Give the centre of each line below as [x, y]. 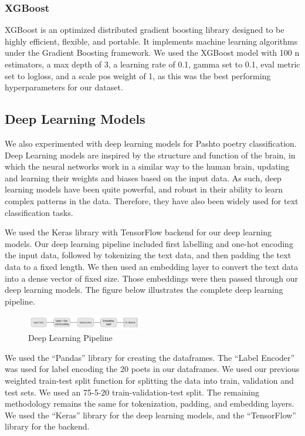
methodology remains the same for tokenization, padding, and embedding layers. [150, 403]
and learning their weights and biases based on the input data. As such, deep [143, 178]
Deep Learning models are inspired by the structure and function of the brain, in [150, 155]
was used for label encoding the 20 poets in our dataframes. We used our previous [152, 369]
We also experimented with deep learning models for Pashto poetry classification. [151, 143]
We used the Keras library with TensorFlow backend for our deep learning [138, 232]
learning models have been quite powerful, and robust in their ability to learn [144, 189]
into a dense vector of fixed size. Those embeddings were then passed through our [151, 278]
